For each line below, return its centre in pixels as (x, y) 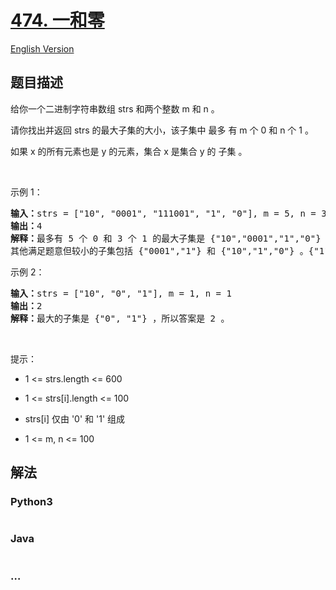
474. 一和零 (57, 20)
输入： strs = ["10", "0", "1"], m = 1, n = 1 (121, 293)
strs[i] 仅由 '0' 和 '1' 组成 (75, 418)
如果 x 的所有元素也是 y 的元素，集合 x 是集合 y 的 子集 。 (129, 151)
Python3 (31, 502)
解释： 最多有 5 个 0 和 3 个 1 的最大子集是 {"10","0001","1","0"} (166, 238)
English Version (42, 48)
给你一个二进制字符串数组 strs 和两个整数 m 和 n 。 (115, 108)
